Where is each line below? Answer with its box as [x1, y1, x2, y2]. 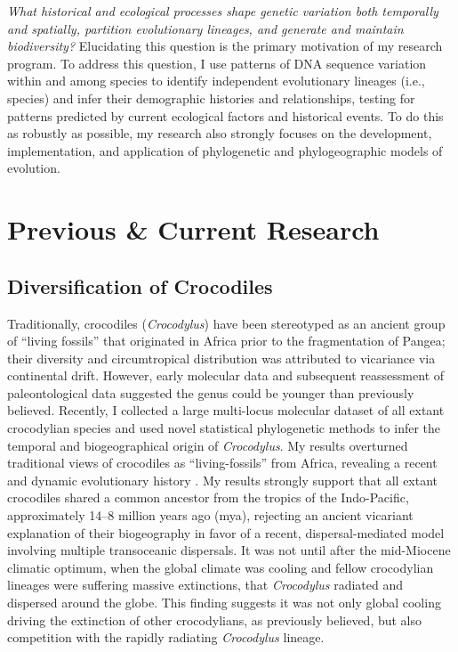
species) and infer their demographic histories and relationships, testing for [7, 88, 415, 107]
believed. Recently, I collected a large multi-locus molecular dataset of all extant [7, 401, 445, 420]
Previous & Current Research [7, 211, 380, 248]
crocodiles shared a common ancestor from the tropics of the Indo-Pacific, [7, 488, 409, 507]
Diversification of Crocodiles [7, 272, 273, 299]
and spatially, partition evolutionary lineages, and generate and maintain [7, 19, 404, 37]
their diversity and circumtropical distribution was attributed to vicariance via [7, 348, 436, 367]
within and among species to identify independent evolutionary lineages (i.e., [7, 71, 425, 90]
